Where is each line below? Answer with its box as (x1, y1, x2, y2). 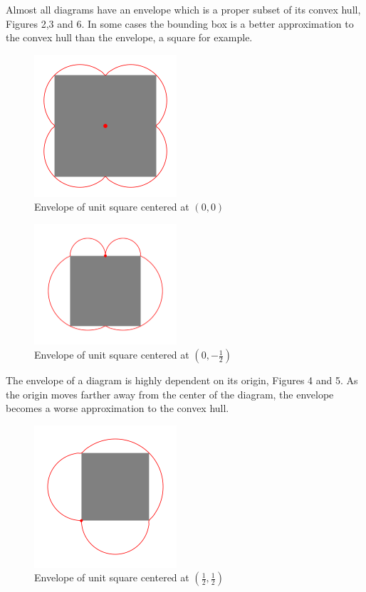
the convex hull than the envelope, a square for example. (6, 30, 253, 45)
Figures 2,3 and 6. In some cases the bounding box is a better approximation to (6, 16, 354, 31)
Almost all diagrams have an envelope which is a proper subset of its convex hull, (6, 2, 361, 16)
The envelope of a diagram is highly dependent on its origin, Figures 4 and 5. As (6, 373, 358, 388)
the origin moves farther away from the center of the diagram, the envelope (6, 386, 334, 401)
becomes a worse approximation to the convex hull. (6, 401, 229, 416)
